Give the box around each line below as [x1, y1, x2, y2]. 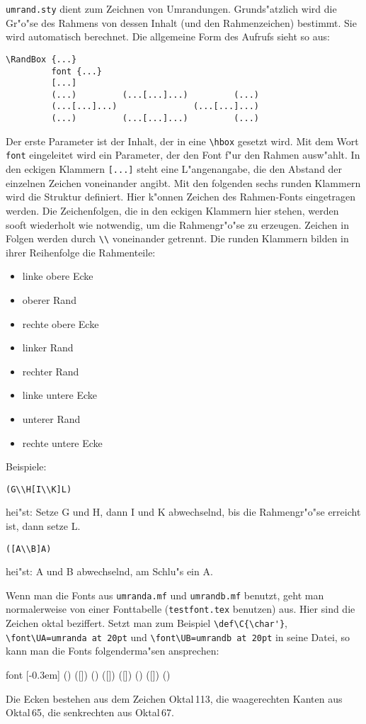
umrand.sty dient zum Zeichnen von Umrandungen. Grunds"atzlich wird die [6, 1, 337, 16]
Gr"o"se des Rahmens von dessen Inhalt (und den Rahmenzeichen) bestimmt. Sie [6, 15, 357, 30]
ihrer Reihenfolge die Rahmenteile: [6, 244, 156, 259]
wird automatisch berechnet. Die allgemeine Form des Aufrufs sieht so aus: [6, 29, 330, 44]
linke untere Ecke [22, 388, 98, 402]
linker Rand [22, 340, 74, 355]
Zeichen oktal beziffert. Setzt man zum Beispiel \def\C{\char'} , [6, 616, 288, 630]
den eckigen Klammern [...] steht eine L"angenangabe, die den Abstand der [6, 162, 343, 176]
